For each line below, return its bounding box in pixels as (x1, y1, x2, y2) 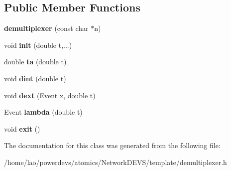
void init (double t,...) (4, 39, 72, 50)
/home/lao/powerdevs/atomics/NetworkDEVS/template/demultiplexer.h (4, 157, 227, 167)
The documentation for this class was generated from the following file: (4, 140, 221, 151)
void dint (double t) (4, 73, 66, 83)
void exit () (4, 123, 40, 134)
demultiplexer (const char (4, 23, 89, 33)
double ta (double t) (4, 56, 67, 67)
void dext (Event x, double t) (4, 90, 96, 100)
